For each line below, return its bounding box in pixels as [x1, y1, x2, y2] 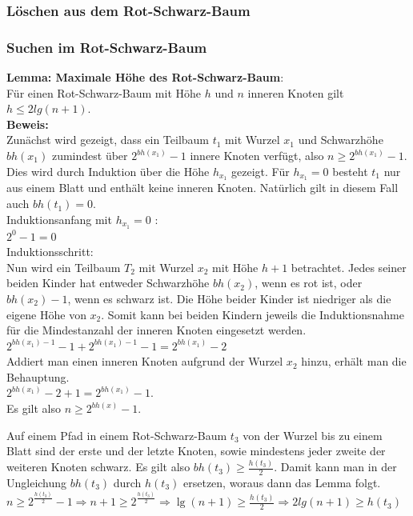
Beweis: [6, 115, 49, 132]
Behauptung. [6, 368, 70, 385]
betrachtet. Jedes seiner [291, 258, 407, 275]
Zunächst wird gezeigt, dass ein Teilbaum [6, 131, 210, 148]
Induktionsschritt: [6, 243, 94, 260]
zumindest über [51, 147, 128, 164]
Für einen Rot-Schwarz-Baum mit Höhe [6, 84, 202, 101]
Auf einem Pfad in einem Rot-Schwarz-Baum [6, 426, 227, 443]
